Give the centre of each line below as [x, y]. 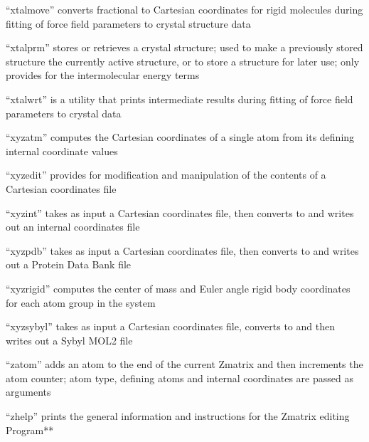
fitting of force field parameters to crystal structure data [128, 23]
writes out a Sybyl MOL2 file [69, 340]
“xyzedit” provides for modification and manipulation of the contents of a [166, 175]
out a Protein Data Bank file [69, 264]
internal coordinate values [62, 151]
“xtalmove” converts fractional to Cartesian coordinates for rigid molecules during [184, 9]
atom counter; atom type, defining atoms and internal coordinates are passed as [180, 378]
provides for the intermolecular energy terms [103, 75]
